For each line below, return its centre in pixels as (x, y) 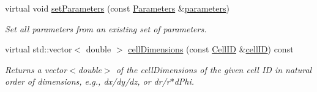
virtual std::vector (39, 49)
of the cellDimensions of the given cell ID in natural (214, 69)
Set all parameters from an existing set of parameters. (106, 28)
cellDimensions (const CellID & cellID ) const (211, 49)
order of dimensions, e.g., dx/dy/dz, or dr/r (88, 81)
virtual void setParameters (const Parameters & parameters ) (117, 8)
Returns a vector (36, 69)
